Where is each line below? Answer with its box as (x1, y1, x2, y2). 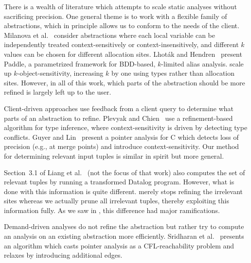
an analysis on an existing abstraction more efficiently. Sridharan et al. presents (4, 231, 244, 241)
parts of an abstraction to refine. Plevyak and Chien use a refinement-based (4, 113, 233, 123)
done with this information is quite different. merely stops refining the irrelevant (4, 186, 243, 196)
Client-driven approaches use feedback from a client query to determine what (4, 103, 234, 113)
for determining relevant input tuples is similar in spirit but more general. (4, 150, 224, 161)
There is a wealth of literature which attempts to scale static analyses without (4, 1, 237, 11)
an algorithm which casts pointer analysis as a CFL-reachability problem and (4, 240, 234, 250)
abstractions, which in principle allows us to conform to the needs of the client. (4, 20, 239, 31)
